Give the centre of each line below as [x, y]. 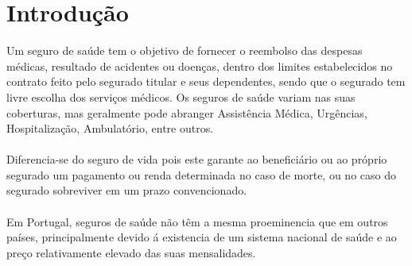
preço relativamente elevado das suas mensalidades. [131, 252]
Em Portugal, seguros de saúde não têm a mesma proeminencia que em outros [197, 221]
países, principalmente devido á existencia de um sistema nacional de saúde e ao [202, 237]
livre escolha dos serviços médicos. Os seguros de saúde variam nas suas [181, 96]
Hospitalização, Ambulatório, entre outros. [110, 128]
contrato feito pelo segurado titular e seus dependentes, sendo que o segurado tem [206, 81]
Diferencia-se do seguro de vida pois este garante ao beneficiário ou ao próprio [197, 159]
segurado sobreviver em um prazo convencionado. [127, 190]
